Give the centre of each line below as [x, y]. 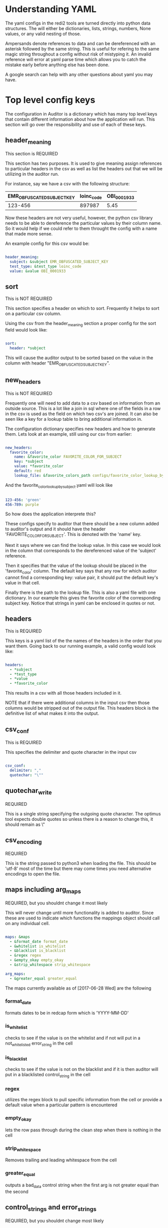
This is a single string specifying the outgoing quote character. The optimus [83, 814]
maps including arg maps [43, 890]
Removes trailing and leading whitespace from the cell [61, 1160]
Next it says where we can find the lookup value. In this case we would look [83, 545]
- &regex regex [25, 956]
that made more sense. [29, 234]
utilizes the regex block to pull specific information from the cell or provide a [84, 1100]
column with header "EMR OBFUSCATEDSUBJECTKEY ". [57, 363]
